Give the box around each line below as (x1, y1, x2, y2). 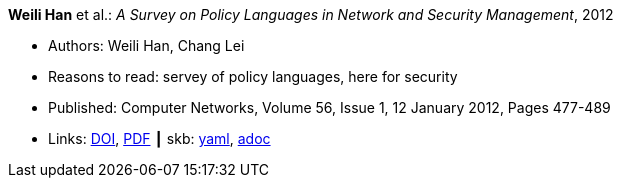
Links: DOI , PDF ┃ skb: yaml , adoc (48, 130, 271, 147)
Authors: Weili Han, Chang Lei (48, 37, 245, 54)
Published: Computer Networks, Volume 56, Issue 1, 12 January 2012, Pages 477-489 (48, 99, 611, 116)
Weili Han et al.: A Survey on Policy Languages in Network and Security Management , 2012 (8, 6, 614, 23)
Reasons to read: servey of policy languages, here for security (48, 68, 458, 85)
